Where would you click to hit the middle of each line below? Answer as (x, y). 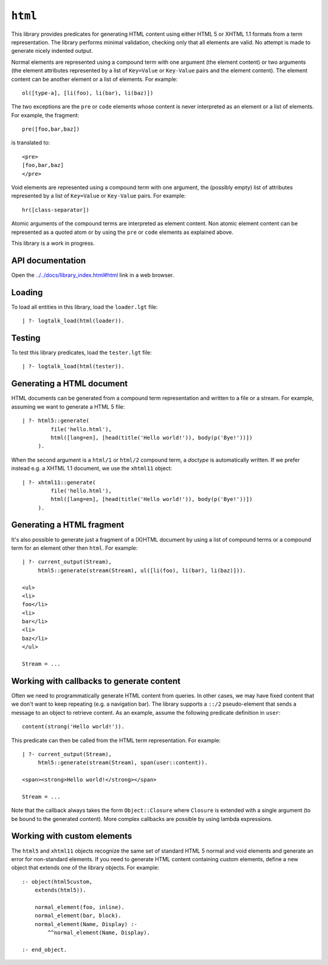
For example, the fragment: (45, 115)
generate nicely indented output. (52, 51)
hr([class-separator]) (56, 210)
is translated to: (31, 143)
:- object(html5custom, (57, 881)
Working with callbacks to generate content (96, 681)
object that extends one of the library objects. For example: (85, 868)
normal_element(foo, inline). (79, 907)
